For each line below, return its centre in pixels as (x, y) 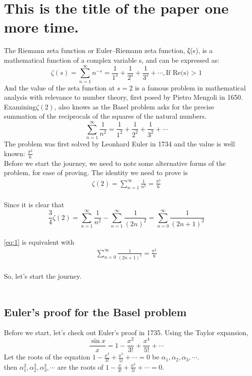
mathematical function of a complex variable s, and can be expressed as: (112, 60)
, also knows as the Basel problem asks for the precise (134, 106)
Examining (20, 106)
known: (15, 153)
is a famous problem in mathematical (190, 87)
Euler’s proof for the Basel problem (95, 312)
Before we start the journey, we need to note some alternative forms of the (115, 163)
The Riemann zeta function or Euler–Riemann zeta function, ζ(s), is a (108, 50)
